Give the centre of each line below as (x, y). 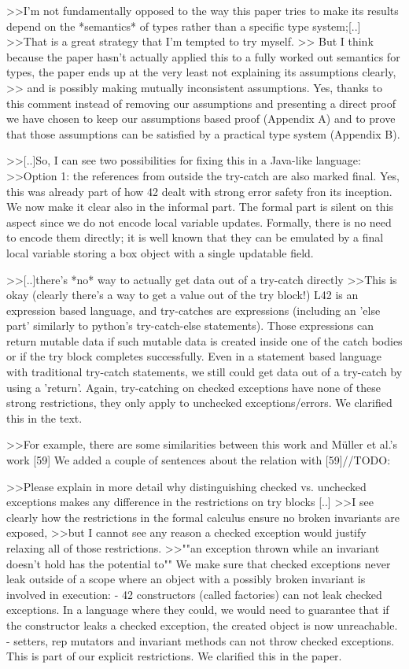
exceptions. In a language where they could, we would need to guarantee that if (198, 610)
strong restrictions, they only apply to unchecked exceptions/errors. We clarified (199, 403)
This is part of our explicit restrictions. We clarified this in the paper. (174, 656)
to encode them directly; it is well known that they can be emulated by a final (195, 237)
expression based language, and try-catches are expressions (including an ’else (193, 310)
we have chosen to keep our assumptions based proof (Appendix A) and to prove (201, 118)
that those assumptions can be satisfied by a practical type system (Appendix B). (203, 133)
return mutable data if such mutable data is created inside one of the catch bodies (204, 340)
